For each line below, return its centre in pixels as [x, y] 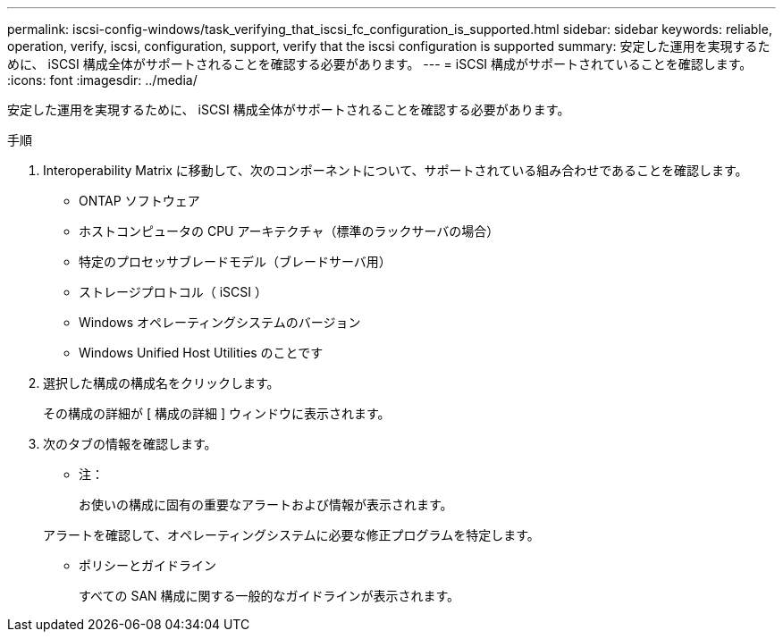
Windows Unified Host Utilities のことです [201, 353]
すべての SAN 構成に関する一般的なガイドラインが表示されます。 [269, 596]
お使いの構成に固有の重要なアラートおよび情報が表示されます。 [266, 504]
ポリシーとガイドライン [147, 565]
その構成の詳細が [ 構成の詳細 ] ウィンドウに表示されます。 [217, 413]
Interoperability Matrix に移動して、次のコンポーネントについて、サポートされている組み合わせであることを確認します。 [396, 170]
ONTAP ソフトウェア [139, 201]
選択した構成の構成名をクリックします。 [161, 383]
